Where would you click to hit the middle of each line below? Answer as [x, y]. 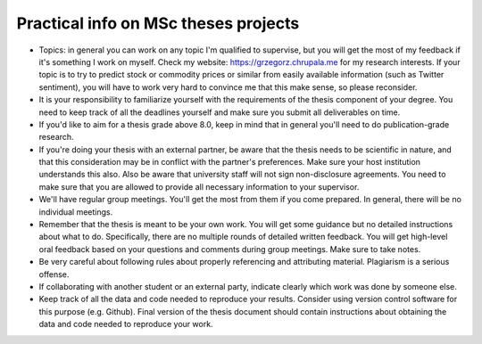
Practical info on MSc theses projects [158, 23]
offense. [54, 274]
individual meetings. [76, 212]
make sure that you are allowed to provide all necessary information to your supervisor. [199, 186]
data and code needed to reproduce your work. [126, 324]
